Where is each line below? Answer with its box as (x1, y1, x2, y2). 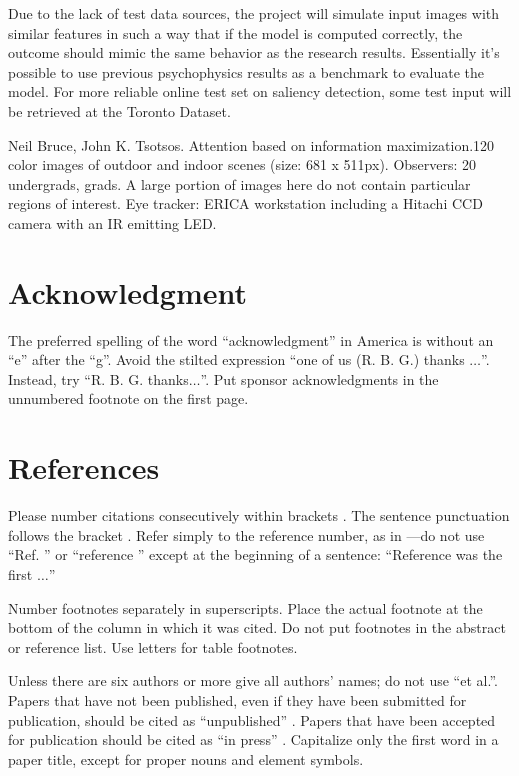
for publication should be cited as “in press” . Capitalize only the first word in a (8, 729, 499, 750)
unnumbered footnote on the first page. (8, 388, 249, 409)
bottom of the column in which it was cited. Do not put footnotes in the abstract (8, 617, 506, 638)
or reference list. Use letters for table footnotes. (8, 636, 298, 657)
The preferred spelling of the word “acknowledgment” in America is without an (8, 329, 494, 350)
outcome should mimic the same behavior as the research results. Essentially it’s (8, 42, 500, 63)
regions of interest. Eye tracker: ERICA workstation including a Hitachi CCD (8, 193, 483, 214)
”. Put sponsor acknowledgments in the (200, 368, 439, 389)
